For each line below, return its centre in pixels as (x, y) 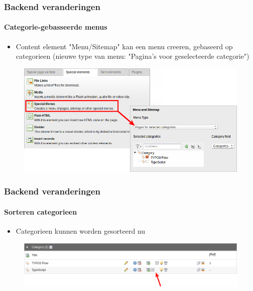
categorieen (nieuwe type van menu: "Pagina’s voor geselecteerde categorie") (133, 56)
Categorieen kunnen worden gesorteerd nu (81, 231)
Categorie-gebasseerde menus (56, 27)
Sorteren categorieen (41, 211)
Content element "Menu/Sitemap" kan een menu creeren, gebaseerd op (124, 46)
